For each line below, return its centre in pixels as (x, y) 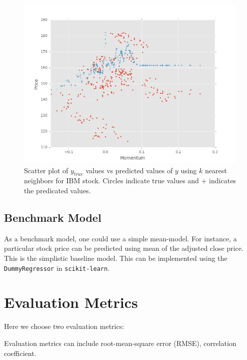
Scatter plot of (46, 170)
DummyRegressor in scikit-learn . (57, 268)
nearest (216, 170)
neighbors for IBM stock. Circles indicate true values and (111, 181)
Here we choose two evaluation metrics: (64, 326)
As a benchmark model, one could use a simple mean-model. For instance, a (120, 238)
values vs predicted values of (129, 170)
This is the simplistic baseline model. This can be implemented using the (116, 258)
